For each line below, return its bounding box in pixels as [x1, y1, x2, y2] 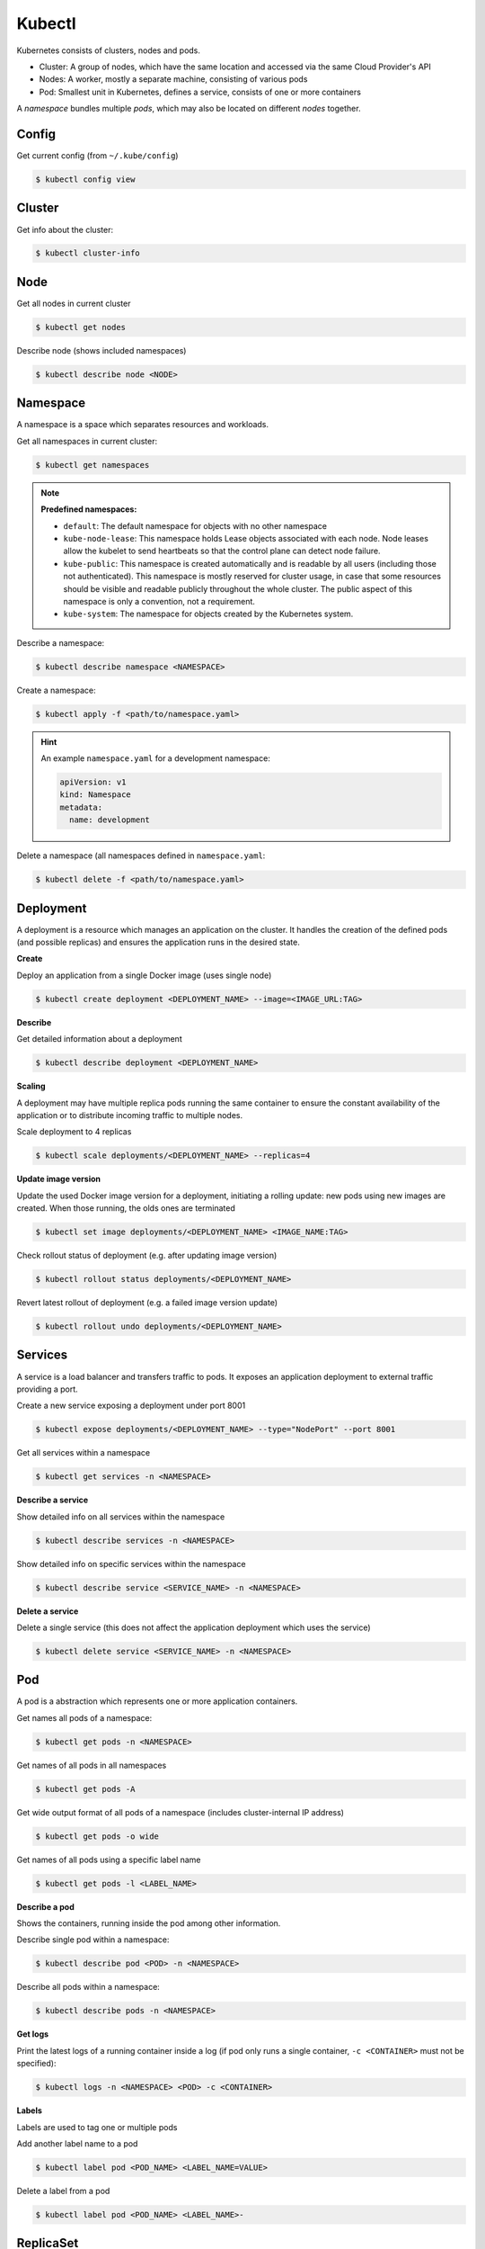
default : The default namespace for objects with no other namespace [63, 520, 328, 531]
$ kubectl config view [35, 175, 136, 184]
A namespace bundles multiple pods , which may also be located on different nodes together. [16, 103, 361, 114]
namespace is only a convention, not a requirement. [63, 596, 256, 606]
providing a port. [16, 1384, 78, 1394]
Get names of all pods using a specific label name [16, 1854, 201, 1865]
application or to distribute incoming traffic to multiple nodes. [16, 1109, 242, 1120]
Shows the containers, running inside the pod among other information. [16, 1918, 281, 1929]
